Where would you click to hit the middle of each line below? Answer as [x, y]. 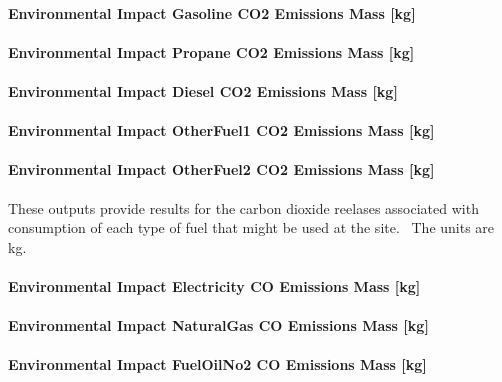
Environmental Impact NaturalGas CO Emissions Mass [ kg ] [218, 325]
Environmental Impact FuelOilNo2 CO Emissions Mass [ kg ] [217, 364]
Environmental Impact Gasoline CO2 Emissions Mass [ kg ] [212, 12]
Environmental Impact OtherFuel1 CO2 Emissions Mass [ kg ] [221, 130]
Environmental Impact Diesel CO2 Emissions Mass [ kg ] [203, 90]
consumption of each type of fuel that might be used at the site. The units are [251, 227]
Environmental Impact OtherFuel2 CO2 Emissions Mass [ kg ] [221, 169]
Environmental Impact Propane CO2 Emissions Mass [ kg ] [211, 51]
